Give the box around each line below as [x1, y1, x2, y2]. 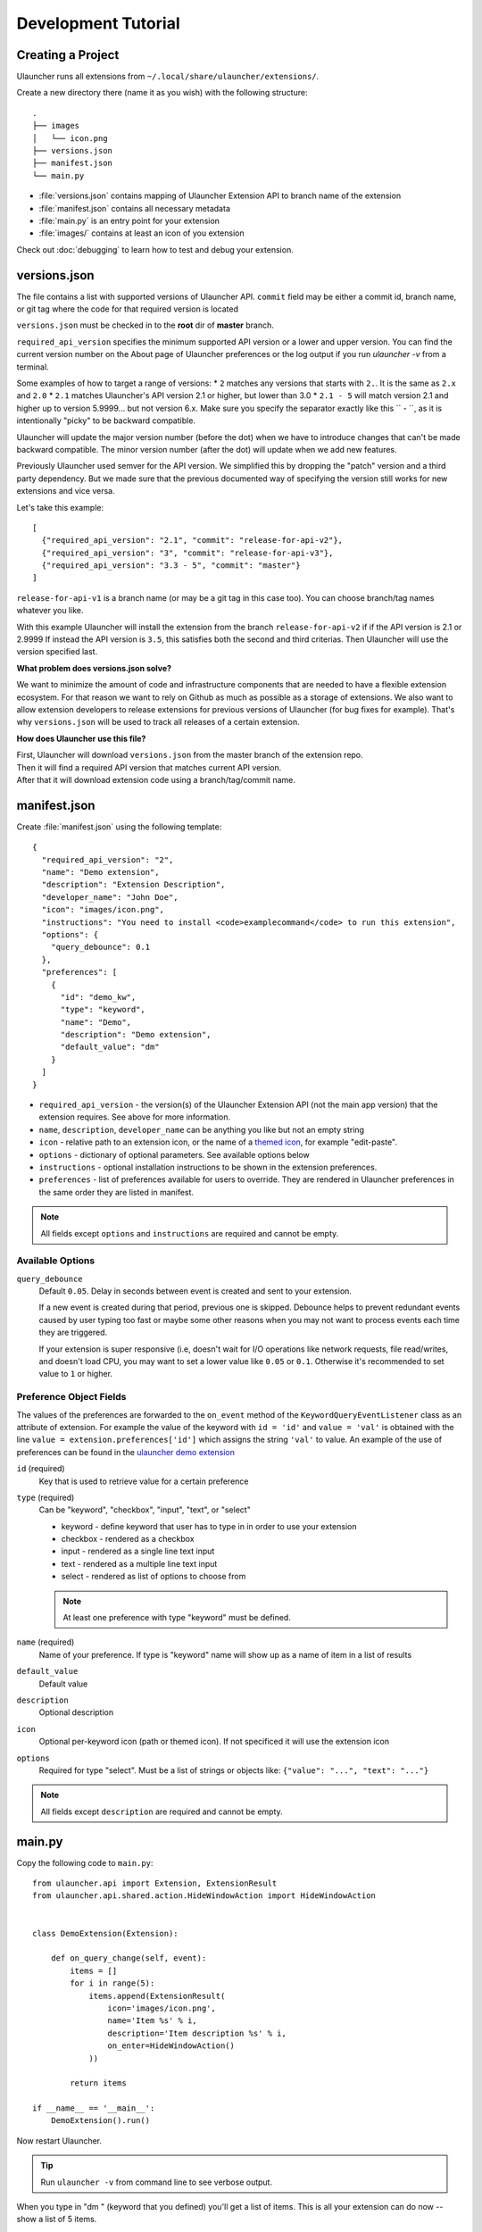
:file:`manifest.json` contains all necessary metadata [38, 203, 231, 213]
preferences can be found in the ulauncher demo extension [16, 1446, 236, 1457]
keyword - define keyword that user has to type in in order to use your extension [61, 1520, 357, 1531]
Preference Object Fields [16, 1391, 127, 1403]
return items [70, 2078, 127, 2088]
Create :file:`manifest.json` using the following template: [16, 821, 222, 832]
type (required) [16, 1492, 75, 1503]
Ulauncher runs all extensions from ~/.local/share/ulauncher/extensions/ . [16, 71, 320, 82]
